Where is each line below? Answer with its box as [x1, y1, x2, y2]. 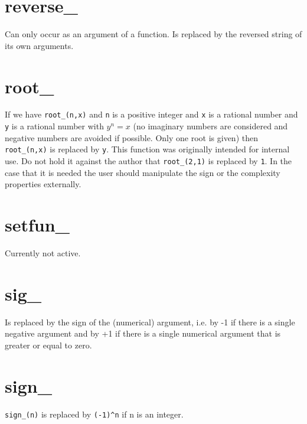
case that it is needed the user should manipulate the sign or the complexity [5, 166, 280, 178]
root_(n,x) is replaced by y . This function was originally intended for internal [5, 143, 290, 155]
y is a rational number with [5, 120, 104, 132]
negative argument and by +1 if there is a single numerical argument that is [5, 327, 281, 340]
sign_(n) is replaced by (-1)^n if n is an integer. [5, 407, 184, 420]
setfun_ [5, 213, 70, 237]
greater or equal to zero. [5, 338, 92, 351]
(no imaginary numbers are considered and [133, 120, 288, 132]
